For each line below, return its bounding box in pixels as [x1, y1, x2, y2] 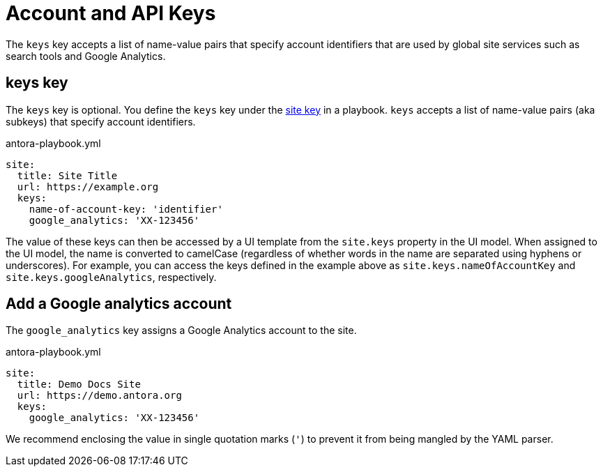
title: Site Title [17, 169, 118, 181]
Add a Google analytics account [6, 295, 232, 313]
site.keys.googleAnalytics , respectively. [6, 271, 217, 283]
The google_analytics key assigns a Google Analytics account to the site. [6, 324, 357, 337]
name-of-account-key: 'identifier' [29, 203, 223, 215]
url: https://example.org [17, 181, 159, 192]
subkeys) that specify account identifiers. [6, 115, 196, 128]
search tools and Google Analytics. [6, 50, 166, 62]
